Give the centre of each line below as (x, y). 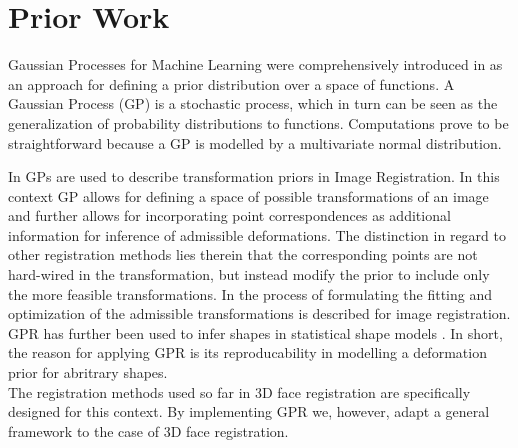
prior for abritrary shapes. (88, 372)
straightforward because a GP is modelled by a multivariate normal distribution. (255, 142)
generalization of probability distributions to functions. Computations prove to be (258, 122)
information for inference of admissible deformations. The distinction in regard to (257, 234)
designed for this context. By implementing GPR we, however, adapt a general (249, 411)
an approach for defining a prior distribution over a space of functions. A (231, 83)
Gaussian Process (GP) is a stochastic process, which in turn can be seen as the (253, 103)
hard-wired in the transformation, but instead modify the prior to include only (249, 274)
